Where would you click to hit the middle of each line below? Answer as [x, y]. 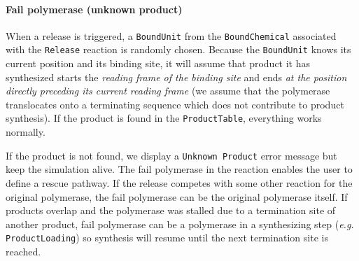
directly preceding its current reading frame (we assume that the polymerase [168, 91]
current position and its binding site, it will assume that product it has [158, 63]
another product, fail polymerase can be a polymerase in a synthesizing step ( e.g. [180, 224]
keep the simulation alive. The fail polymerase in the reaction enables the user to [179, 169]
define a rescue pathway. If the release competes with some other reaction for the [179, 182]
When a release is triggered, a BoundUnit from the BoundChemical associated [171, 35]
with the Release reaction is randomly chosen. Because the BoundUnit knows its [178, 49]
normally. [26, 132]
